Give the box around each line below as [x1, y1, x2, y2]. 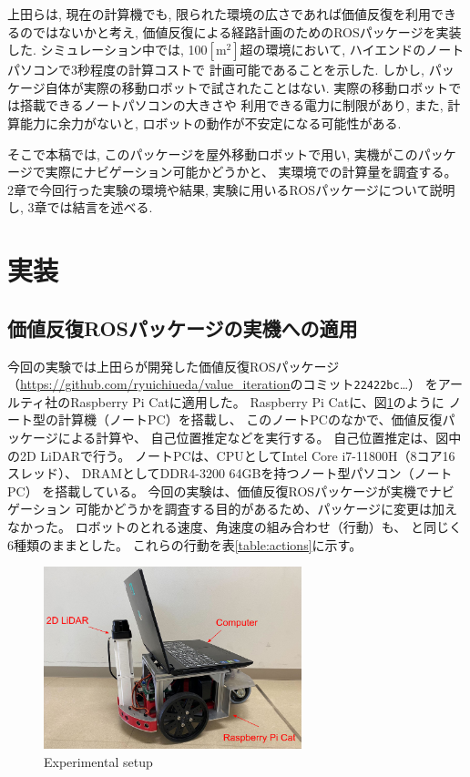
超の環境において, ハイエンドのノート [240, 40, 465, 59]
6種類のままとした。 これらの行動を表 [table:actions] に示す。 [7, 535, 363, 554]
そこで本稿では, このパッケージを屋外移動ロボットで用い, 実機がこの [7, 144, 418, 163]
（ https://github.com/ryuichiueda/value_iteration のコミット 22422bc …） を [7, 374, 438, 394]
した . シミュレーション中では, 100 [7, 40, 208, 59]
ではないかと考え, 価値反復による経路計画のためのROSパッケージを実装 [32, 22, 462, 41]
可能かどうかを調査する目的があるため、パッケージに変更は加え [75, 499, 458, 518]
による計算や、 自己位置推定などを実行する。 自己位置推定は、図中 [57, 427, 462, 446]
